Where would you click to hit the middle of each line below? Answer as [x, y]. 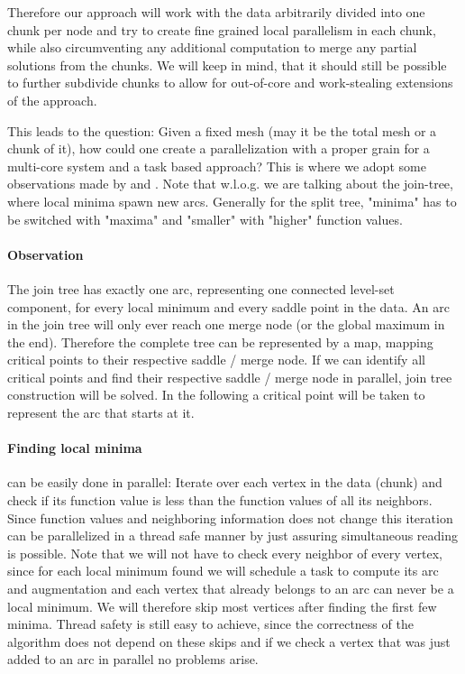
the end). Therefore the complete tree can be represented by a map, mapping [220, 342]
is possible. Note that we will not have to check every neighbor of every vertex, [225, 553]
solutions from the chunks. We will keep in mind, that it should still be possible [227, 65]
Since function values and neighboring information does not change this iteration [230, 517]
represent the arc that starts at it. [101, 413]
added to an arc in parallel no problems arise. [133, 659]
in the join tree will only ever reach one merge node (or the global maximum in [226, 324]
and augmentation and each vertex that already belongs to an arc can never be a [231, 589]
